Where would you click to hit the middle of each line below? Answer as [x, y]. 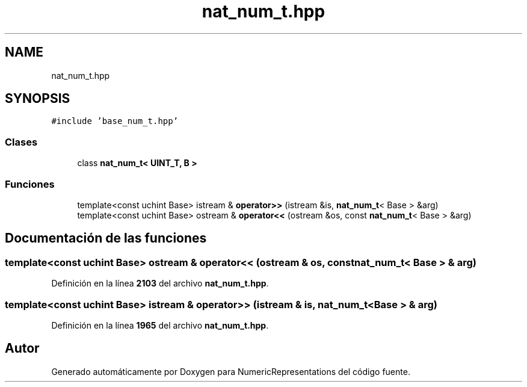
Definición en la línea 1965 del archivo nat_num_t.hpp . [160, 325]
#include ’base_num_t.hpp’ [115, 121]
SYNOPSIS [38, 99]
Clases [21, 142]
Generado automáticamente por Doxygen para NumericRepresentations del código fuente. [231, 371]
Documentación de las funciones [106, 238]
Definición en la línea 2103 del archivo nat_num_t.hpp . [160, 283]
